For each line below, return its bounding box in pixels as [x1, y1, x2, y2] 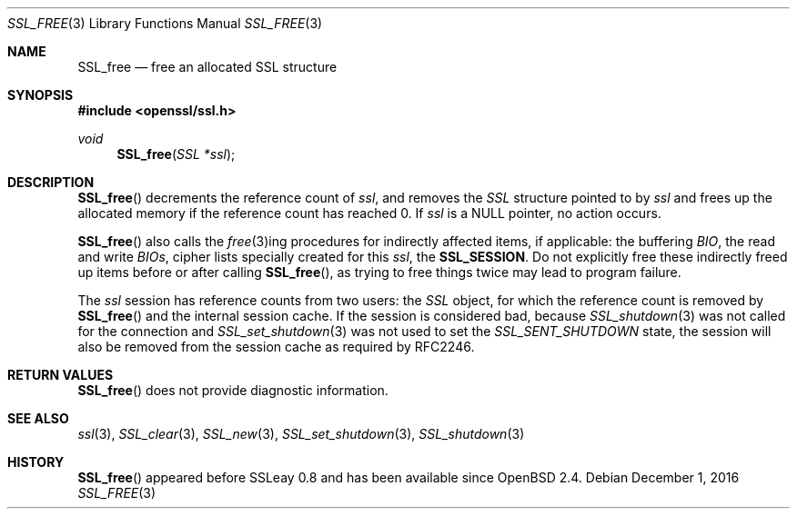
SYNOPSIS [7, 87, 74, 103]
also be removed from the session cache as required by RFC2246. [77, 339, 475, 354]
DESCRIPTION [7, 174, 95, 190]
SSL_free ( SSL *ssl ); [116, 146, 236, 162]
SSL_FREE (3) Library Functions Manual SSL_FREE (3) [7, 15, 323, 31]
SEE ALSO [7, 411, 69, 426]
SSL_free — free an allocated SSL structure [77, 59, 338, 74]
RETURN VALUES [7, 367, 114, 382]
